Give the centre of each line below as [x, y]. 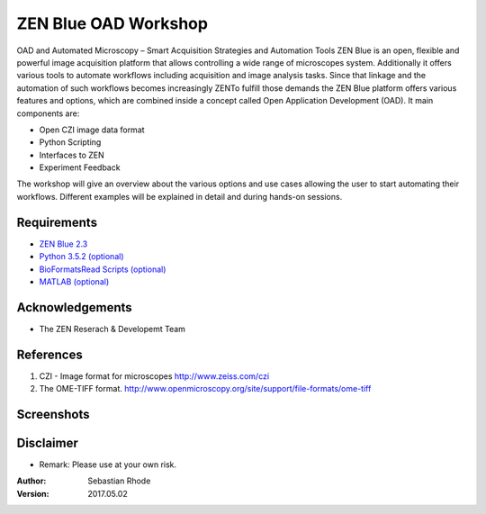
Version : [33, 493]
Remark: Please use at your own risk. [108, 464]
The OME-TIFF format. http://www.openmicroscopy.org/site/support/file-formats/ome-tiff [205, 389]
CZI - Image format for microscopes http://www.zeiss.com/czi [154, 376]
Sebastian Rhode [119, 481]
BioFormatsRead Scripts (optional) [103, 269]
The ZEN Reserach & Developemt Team [112, 329]
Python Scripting [70, 142]
